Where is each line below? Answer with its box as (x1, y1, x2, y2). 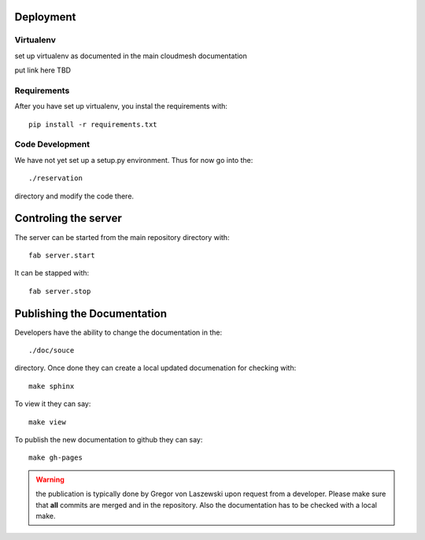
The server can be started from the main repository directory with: (14, 232, 230, 242)
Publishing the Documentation (14, 307, 167, 320)
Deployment (14, 10, 76, 24)
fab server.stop (28, 287, 91, 295)
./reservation (28, 174, 83, 183)
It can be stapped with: (14, 268, 90, 278)
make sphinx (28, 382, 75, 390)
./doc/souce (28, 346, 75, 354)
